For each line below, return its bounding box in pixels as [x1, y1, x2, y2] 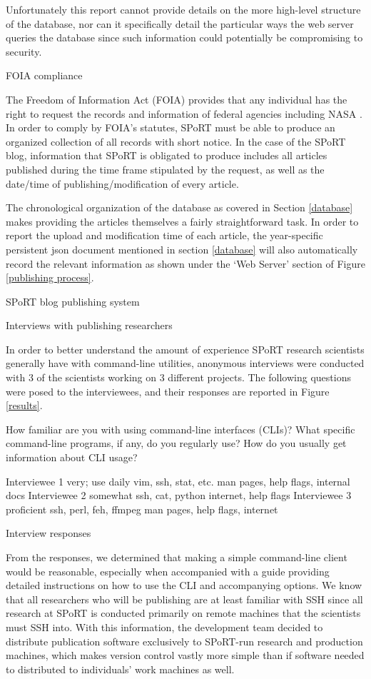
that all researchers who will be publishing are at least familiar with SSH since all [6, 591, 363, 606]
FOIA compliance [6, 68, 83, 83]
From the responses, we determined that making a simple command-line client [6, 550, 347, 564]
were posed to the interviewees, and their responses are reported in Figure [6, 383, 330, 398]
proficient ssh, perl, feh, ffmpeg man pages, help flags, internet [6, 501, 278, 516]
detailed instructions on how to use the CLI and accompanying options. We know [6, 578, 362, 593]
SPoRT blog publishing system [6, 293, 140, 308]
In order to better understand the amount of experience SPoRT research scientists [6, 341, 365, 356]
